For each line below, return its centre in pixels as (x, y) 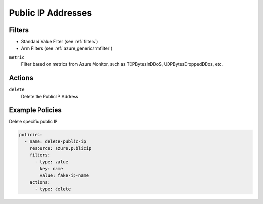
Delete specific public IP (33, 122)
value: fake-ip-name (64, 175)
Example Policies (35, 110)
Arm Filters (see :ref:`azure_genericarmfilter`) (67, 48)
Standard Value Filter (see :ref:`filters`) (60, 42)
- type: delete (53, 189)
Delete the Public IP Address (50, 96)
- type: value (51, 162)
